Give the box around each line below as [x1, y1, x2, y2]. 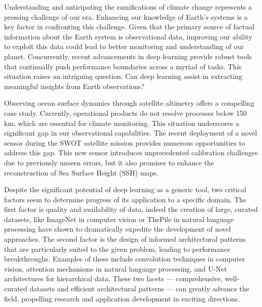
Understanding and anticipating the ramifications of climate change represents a [4, 2, 252, 12]
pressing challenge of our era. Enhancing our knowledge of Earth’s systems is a [4, 11, 248, 22]
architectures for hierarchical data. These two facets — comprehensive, [4, 273, 223, 284]
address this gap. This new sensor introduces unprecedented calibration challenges [4, 147, 258, 158]
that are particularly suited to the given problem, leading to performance [4, 243, 230, 254]
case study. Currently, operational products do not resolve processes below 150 [4, 107, 247, 118]
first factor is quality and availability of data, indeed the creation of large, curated [4, 204, 258, 214]
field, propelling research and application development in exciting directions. [4, 293, 240, 303]
